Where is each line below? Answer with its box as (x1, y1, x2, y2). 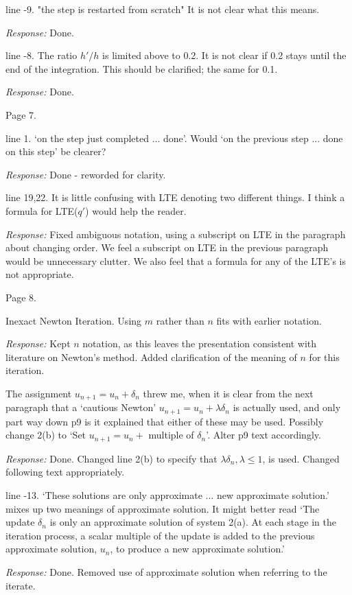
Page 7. (5, 107, 36, 121)
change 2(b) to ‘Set (5, 428, 86, 442)
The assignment (5, 386, 72, 400)
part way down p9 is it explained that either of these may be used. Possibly (5, 414, 324, 428)
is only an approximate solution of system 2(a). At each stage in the (49, 515, 336, 529)
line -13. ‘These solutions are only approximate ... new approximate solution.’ (5, 488, 329, 502)
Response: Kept (5, 336, 71, 351)
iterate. (5, 578, 36, 592)
